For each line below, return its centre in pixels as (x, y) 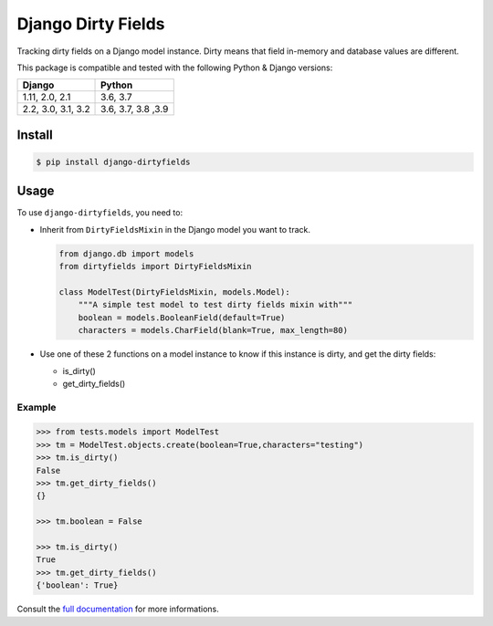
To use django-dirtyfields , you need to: (100, 213)
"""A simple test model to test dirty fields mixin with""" (215, 305)
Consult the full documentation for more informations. (118, 609)
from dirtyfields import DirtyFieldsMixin (155, 266)
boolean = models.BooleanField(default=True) (182, 318)
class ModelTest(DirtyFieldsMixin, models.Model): (175, 292)
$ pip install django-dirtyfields (113, 162)
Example (37, 407)
